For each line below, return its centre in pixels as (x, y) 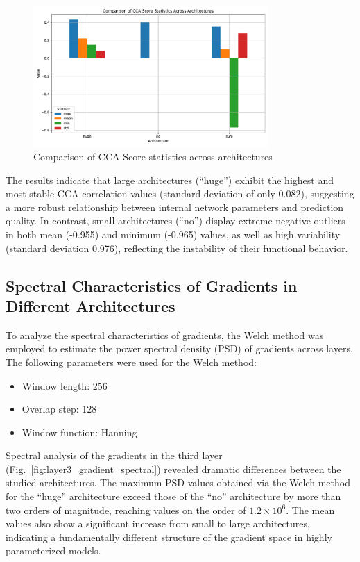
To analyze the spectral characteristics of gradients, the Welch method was (165, 334)
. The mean (310, 510)
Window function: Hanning (79, 432)
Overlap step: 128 (59, 409)
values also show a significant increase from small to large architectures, (158, 523)
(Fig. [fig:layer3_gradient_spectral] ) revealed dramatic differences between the (173, 469)
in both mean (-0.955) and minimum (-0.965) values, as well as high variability (173, 234)
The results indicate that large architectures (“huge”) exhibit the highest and (170, 180)
